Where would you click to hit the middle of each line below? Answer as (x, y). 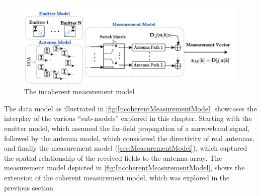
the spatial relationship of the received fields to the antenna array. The (113, 157)
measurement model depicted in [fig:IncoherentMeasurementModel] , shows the (124, 168)
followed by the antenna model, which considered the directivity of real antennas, (129, 138)
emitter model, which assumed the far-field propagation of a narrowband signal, (127, 128)
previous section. (30, 187)
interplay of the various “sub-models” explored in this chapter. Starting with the (128, 118)
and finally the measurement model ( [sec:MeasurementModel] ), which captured (126, 148)
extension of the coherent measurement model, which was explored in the (117, 177)
